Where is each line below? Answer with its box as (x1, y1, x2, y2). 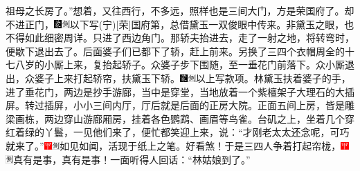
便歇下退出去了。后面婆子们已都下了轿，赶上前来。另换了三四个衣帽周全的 (6, 43, 345, 58)
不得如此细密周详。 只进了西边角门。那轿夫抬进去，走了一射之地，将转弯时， (6, 30, 354, 45)
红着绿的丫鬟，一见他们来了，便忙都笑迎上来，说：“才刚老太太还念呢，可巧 (6, 125, 350, 139)
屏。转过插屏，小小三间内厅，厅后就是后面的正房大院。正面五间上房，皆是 (6, 98, 345, 112)
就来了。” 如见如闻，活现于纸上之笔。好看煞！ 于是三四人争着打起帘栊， (6, 138, 341, 152)
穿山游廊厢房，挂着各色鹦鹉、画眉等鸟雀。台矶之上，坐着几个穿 (63, 111, 354, 125)
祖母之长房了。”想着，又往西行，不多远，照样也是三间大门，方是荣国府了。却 (6, 3, 354, 17)
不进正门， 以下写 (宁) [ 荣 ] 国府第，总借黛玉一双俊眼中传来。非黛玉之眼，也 (6, 17, 354, 31)
